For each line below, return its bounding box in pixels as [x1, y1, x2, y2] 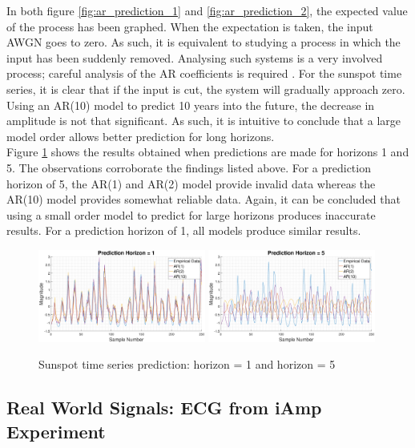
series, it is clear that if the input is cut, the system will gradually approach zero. [6, 80, 405, 97]
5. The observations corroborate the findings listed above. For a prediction [6, 159, 371, 176]
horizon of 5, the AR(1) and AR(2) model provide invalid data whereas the [6, 175, 376, 192]
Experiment [6, 418, 106, 443]
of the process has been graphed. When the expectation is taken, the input [6, 18, 373, 34]
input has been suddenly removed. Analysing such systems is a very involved [6, 49, 383, 66]
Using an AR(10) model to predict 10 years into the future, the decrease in [6, 96, 375, 113]
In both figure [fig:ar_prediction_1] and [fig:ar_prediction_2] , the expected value [6, 2, 408, 18]
